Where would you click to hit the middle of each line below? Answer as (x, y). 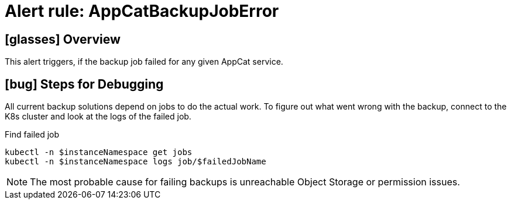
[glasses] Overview (63, 39)
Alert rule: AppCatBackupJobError (142, 11)
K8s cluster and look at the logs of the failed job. (98, 117)
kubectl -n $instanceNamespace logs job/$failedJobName (136, 162)
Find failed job (32, 135)
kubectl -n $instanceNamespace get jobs (99, 152)
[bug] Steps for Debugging (84, 84)
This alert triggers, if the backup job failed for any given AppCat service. (144, 62)
